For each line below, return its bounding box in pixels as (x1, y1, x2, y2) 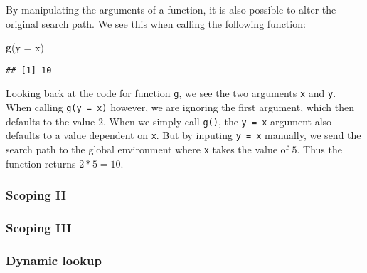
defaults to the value (6, 113, 95, 128)
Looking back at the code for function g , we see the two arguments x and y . (6, 86, 336, 101)
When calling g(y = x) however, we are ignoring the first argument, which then (6, 100, 355, 115)
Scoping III (6, 219, 72, 237)
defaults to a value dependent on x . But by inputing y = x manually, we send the (6, 128, 361, 143)
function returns (6, 155, 76, 170)
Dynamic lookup (6, 251, 102, 269)
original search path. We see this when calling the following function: (6, 16, 306, 31)
